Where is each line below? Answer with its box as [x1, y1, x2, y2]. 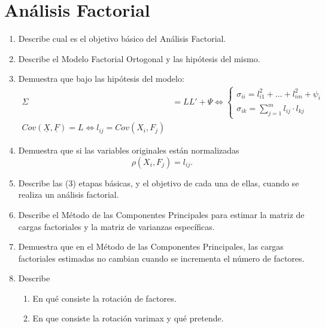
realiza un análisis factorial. [18, 188, 119, 201]
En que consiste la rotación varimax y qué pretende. [32, 312, 224, 324]
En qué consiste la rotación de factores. [32, 292, 177, 304]
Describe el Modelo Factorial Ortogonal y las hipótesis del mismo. [18, 52, 260, 65]
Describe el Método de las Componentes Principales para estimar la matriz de [18, 208, 305, 220]
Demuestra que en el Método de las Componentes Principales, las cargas [18, 240, 284, 253]
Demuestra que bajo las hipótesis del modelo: [18, 72, 184, 85]
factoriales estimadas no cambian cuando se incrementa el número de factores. [18, 252, 305, 264]
